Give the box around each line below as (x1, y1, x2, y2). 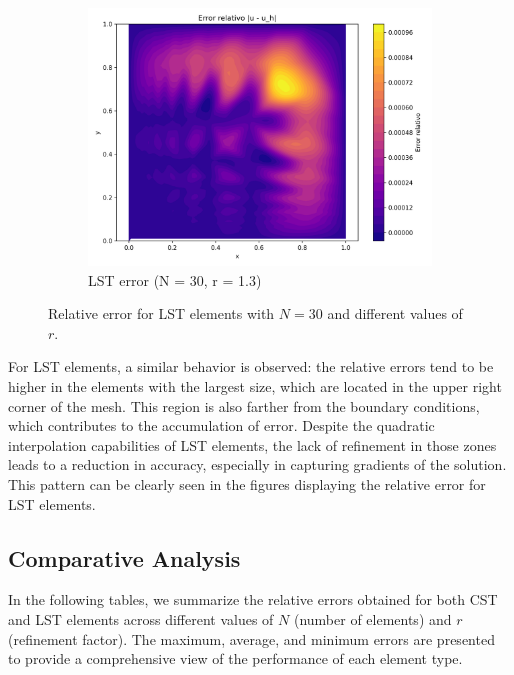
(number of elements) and (293, 608, 452, 629)
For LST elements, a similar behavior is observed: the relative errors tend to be (8, 356, 494, 377)
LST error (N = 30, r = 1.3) (88, 269, 262, 290)
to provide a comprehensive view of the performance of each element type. (8, 648, 463, 669)
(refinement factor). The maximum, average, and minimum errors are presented (8, 628, 495, 649)
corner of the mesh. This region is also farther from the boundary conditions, (8, 395, 480, 416)
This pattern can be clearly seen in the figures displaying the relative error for (8, 473, 486, 494)
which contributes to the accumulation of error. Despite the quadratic (8, 415, 435, 436)
